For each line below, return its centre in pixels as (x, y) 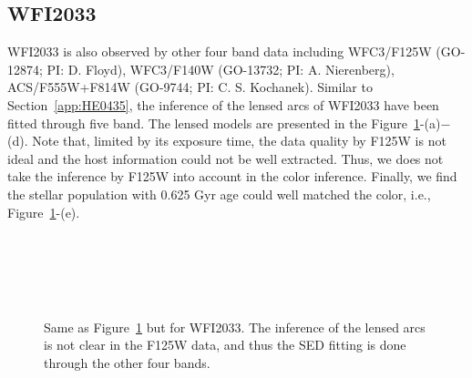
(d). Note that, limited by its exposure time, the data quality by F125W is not (227, 141)
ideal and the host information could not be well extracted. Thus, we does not (226, 158)
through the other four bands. (127, 362)
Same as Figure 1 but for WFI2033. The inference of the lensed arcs (235, 327)
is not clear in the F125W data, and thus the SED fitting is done (225, 345)
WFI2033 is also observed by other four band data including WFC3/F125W (220, 51)
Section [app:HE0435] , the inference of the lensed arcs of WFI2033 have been (223, 104)
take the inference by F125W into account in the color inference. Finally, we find (232, 176)
